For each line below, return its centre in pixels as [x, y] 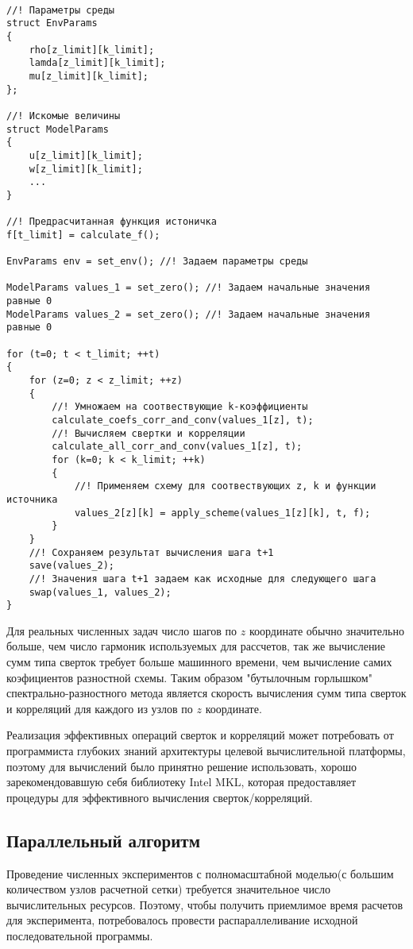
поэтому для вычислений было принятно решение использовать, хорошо [182, 766]
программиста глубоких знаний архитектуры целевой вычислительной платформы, [206, 750]
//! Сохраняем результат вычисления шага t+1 [151, 552]
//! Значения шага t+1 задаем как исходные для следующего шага [203, 579]
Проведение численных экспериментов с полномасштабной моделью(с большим [200, 873]
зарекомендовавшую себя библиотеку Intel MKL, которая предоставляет [181, 782]
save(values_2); [72, 566]
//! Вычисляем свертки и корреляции [149, 433]
